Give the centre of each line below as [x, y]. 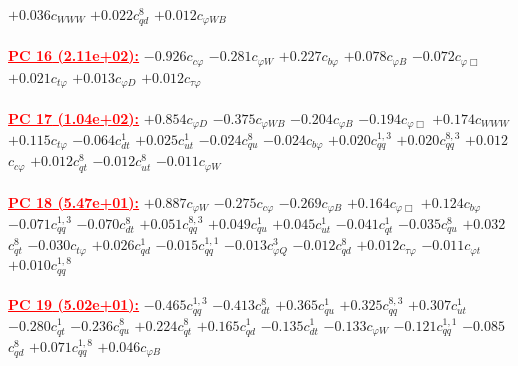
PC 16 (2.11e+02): [74, 55]
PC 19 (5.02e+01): [74, 304]
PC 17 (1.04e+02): [74, 117]
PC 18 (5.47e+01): [74, 201]
